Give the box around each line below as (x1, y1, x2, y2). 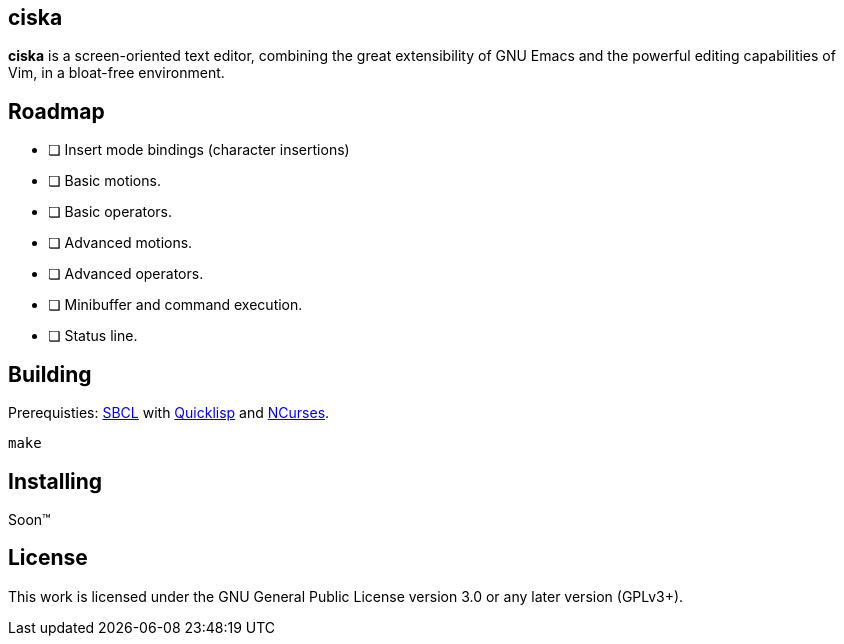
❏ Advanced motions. (48, 234, 193, 252)
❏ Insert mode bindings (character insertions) (48, 141, 350, 159)
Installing (8, 468, 103, 494)
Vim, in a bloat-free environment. (8, 64, 225, 82)
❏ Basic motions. (48, 172, 161, 190)
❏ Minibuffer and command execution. (48, 296, 303, 314)
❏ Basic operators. (48, 203, 173, 221)
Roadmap (8, 98, 105, 124)
